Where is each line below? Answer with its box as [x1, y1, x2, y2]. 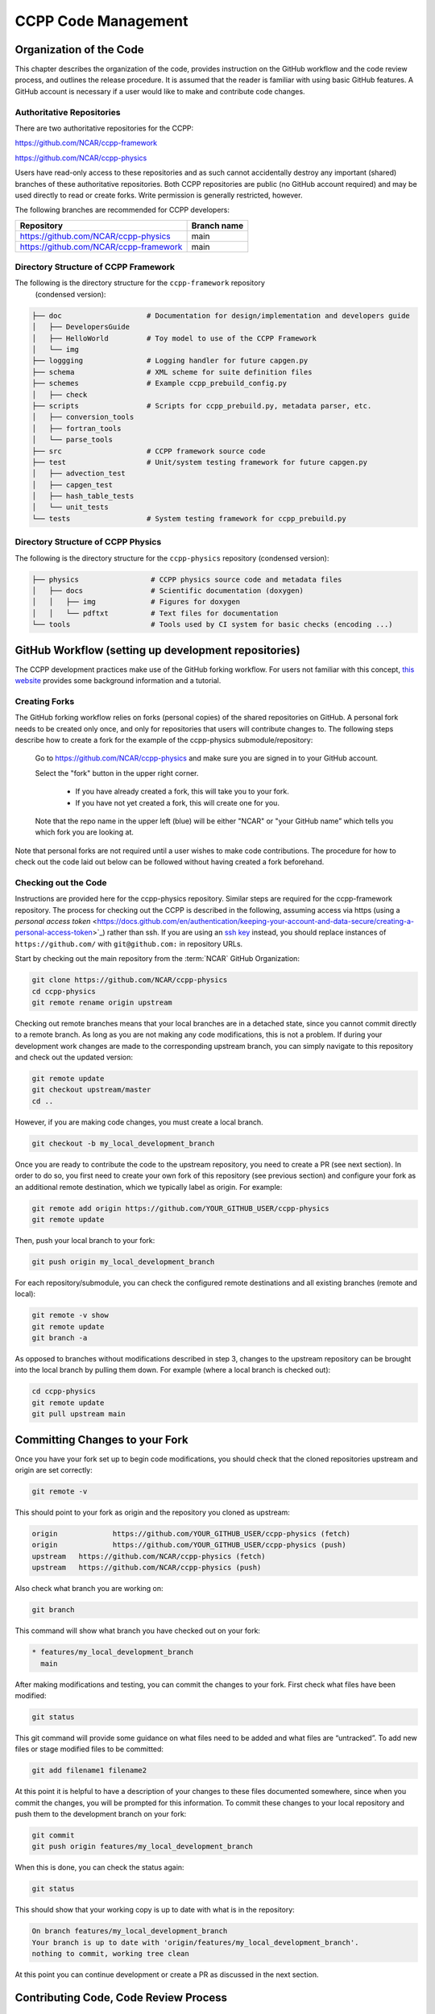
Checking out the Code [14, 876, 108, 888]
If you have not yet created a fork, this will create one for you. [75, 798, 280, 807]
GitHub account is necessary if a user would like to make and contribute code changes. [14, 86, 305, 96]
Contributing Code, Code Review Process [14, 1991, 228, 2004]
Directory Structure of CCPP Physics [14, 537, 162, 548]
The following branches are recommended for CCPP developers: [14, 205, 230, 215]
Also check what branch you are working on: [14, 1584, 164, 1593]
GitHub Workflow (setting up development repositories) [14, 643, 301, 657]
